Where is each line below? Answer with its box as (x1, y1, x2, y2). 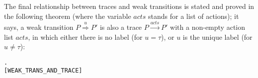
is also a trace (99, 21, 142, 32)
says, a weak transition (4, 21, 74, 32)
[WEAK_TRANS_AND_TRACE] (4, 67, 83, 75)
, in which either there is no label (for (28, 31, 143, 42)
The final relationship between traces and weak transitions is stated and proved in (4, 1, 255, 11)
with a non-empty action (170, 21, 246, 32)
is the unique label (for (182, 31, 253, 42)
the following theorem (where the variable (4, 10, 131, 21)
